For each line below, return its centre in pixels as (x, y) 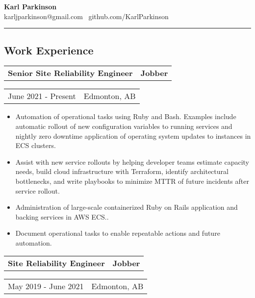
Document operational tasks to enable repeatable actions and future (118, 233)
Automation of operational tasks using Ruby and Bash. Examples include (126, 116)
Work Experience (49, 50)
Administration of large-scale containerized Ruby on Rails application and (127, 207)
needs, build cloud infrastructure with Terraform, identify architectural (122, 171)
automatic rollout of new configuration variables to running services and (124, 126)
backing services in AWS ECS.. (62, 216)
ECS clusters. (36, 145)
